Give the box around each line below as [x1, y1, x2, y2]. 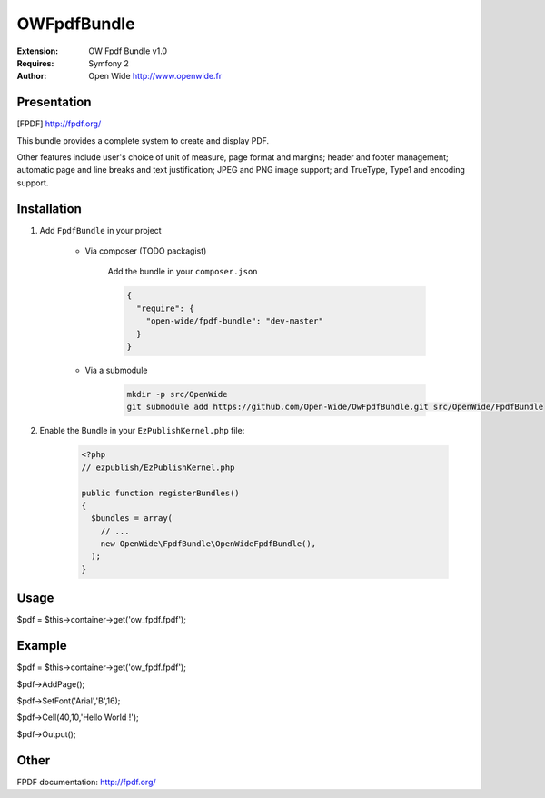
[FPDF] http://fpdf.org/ [16, 118, 102, 129]
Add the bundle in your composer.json [107, 266, 258, 277]
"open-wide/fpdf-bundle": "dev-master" [145, 316, 324, 326]
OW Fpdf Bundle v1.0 [88, 45, 168, 56]
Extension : [16, 45, 59, 56]
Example [16, 638, 67, 653]
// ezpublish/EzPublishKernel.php [81, 462, 235, 473]
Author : [16, 71, 47, 82]
